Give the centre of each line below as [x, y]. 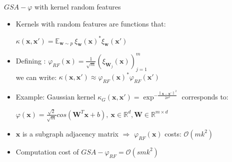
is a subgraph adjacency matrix [70, 133]
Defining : [31, 60]
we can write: [36, 77]
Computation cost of [47, 151]
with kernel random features [78, 6]
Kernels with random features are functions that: [91, 23]
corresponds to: [205, 97]
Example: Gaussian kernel [55, 97]
